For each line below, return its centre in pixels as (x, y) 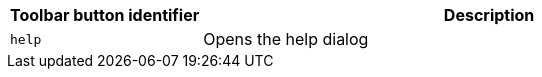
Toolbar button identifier (105, 15)
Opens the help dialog (286, 39)
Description (489, 15)
